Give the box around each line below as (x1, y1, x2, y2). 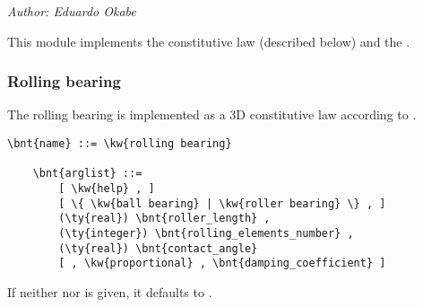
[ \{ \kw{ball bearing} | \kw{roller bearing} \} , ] (58, 197, 386, 210)
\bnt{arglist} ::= (32, 167, 142, 180)
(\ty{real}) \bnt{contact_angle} (58, 241, 258, 255)
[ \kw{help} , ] (58, 181, 155, 195)
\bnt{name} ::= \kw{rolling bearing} (7, 137, 232, 150)
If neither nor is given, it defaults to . (7, 282, 212, 301)
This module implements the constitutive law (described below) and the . (7, 31, 410, 50)
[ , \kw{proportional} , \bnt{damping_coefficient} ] (58, 257, 386, 270)
